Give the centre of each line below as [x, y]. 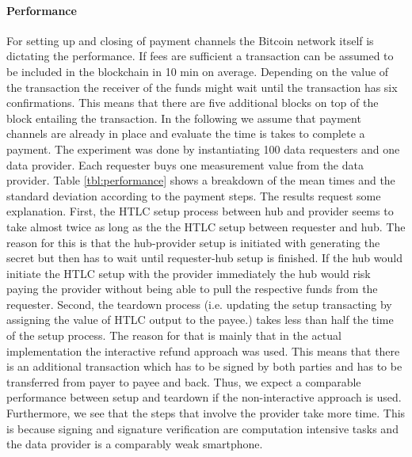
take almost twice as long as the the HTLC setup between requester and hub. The [206, 226]
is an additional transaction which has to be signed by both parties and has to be [204, 366]
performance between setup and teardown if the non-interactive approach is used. [204, 397]
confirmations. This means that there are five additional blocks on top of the [193, 103]
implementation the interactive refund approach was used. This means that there [203, 350]
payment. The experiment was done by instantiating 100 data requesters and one [203, 149]
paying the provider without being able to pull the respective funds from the [192, 289]
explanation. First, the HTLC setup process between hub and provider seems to [200, 211]
